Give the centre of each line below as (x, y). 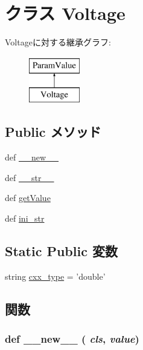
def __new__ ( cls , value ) (72, 338)
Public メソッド (53, 132)
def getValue (28, 198)
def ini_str (25, 218)
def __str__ (30, 177)
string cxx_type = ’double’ (55, 276)
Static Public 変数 (61, 250)
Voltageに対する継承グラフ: (58, 42)
